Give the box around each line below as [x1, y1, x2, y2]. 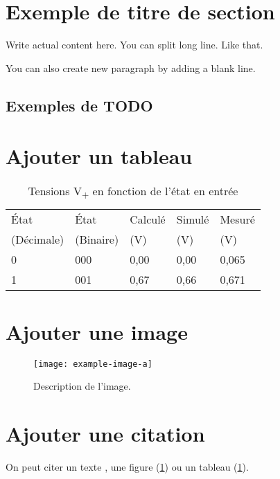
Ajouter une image [6, 317, 188, 345]
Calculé [130, 211, 166, 228]
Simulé [176, 211, 209, 228]
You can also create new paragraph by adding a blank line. [6, 60, 256, 75]
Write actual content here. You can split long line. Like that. [6, 37, 263, 52]
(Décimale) [11, 231, 64, 248]
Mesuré [220, 211, 255, 228]
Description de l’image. [33, 379, 131, 393]
